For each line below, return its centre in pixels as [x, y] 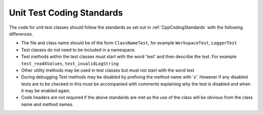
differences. [21, 34]
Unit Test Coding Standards [66, 13]
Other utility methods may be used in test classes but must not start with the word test [108, 70]
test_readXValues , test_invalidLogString [70, 63]
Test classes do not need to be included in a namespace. [78, 50]
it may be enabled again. [46, 91]
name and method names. [47, 104]
